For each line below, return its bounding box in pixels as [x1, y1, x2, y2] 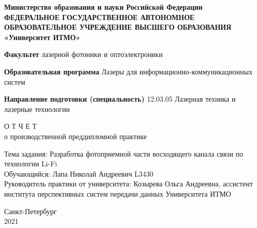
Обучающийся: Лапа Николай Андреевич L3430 [4, 168, 153, 179]
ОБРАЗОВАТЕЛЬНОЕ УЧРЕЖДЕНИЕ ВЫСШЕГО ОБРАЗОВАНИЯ [4, 22, 231, 32]
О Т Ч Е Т [4, 121, 37, 131]
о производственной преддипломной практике [4, 130, 147, 141]
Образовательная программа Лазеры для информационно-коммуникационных [4, 66, 252, 77]
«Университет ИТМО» [4, 31, 81, 42]
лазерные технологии [4, 103, 70, 114]
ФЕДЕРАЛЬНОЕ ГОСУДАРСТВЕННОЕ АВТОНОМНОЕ [4, 11, 195, 22]
